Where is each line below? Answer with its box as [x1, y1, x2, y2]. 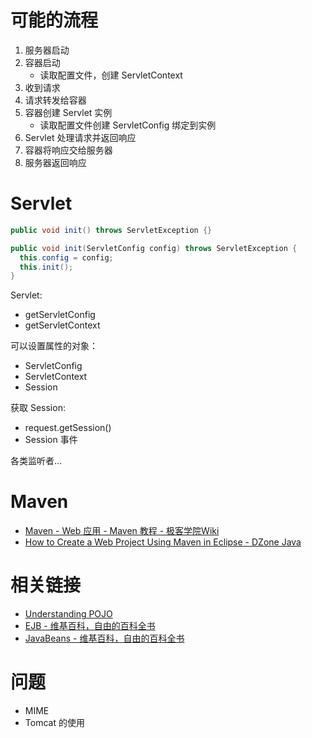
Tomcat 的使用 [24, 717, 85, 729]
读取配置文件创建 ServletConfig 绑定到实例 [39, 119, 217, 131]
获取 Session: [10, 402, 66, 414]
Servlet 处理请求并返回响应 [24, 131, 137, 143]
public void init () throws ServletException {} [10, 225, 213, 235]
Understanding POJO [24, 608, 113, 620]
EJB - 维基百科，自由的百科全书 [24, 620, 156, 632]
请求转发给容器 [24, 94, 87, 106]
